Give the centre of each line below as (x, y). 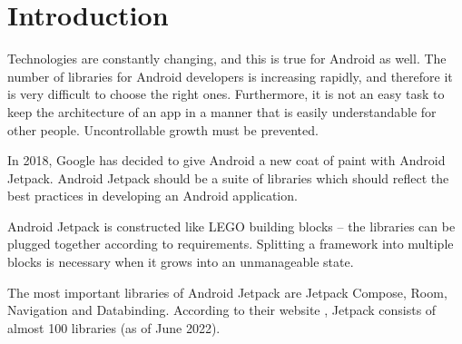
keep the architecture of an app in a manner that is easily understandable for (222, 111)
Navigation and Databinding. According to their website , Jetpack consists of (222, 310)
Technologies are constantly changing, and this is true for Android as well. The (227, 59)
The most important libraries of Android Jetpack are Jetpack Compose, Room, (227, 292)
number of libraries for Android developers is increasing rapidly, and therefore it (230, 76)
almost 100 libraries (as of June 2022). (114, 327)
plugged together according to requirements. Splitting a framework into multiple (231, 244)
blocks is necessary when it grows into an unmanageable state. (181, 262)
